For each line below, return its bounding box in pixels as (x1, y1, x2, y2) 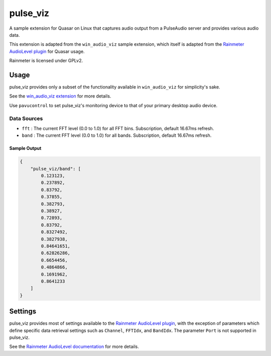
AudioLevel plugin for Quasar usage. (9, 48, 85, 54)
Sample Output (9, 145, 42, 151)
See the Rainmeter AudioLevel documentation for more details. (9, 343, 139, 349)
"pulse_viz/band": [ (30, 166, 81, 171)
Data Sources (9, 115, 43, 122)
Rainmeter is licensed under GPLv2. (9, 58, 83, 64)
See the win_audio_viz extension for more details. (9, 93, 111, 99)
